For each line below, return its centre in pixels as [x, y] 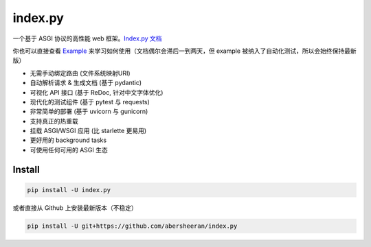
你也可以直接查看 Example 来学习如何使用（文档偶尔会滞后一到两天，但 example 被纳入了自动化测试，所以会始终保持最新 [184, 51]
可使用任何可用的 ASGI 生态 [69, 150]
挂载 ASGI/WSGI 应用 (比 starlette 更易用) [88, 131]
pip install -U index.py [69, 190]
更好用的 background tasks [68, 140]
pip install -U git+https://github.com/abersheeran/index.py [132, 226]
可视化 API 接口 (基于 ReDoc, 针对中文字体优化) [97, 92]
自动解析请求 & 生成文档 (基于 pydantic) [86, 83]
